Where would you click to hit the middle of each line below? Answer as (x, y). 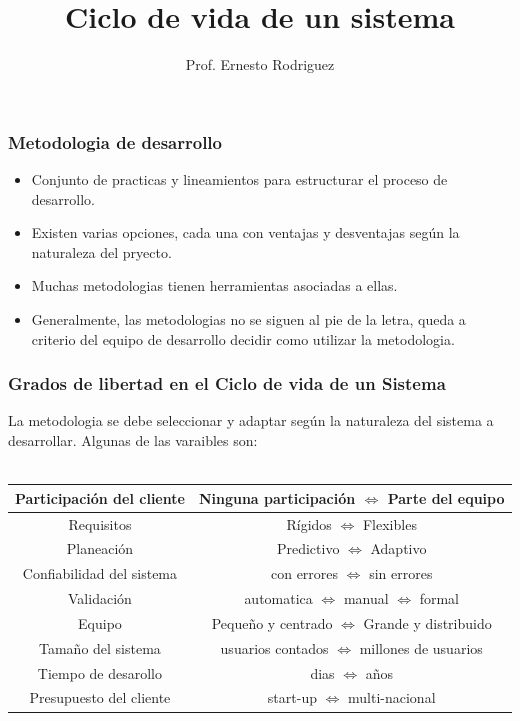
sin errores (401, 573)
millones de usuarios (421, 647)
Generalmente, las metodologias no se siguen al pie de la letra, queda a (248, 318)
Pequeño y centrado (272, 622)
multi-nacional (392, 697)
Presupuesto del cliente (100, 697)
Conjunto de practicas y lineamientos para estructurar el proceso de (239, 179)
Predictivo (308, 548)
